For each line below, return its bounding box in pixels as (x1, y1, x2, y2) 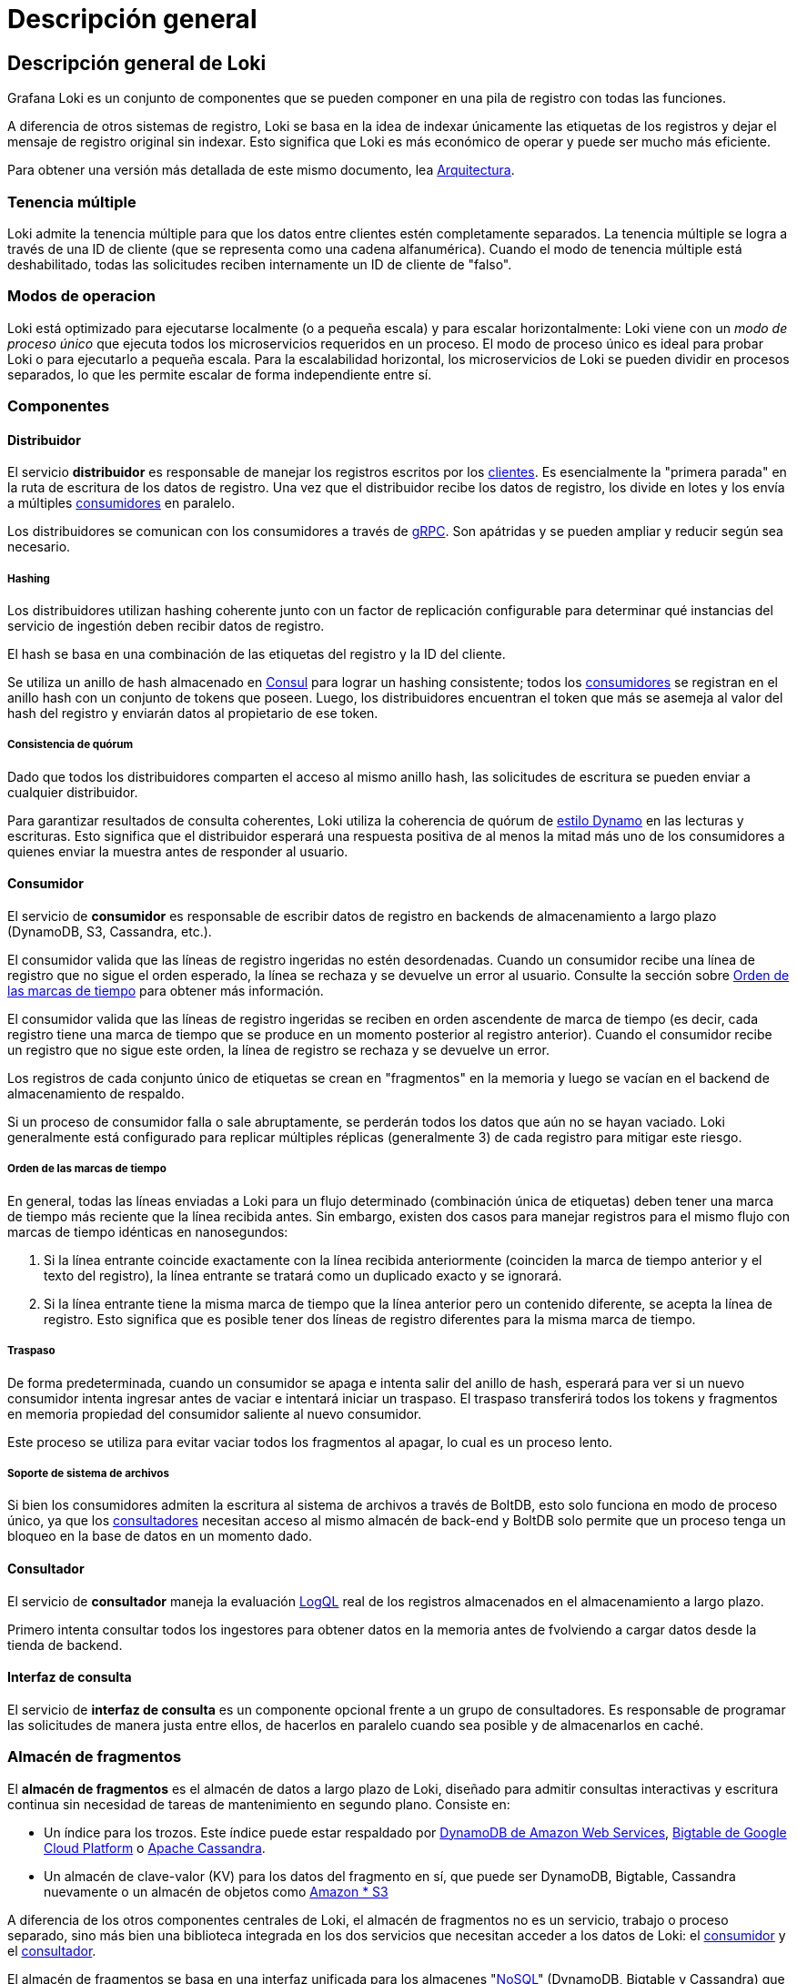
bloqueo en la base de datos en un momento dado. (7, 1528, 313, 1544)
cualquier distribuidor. (7, 784, 138, 800)
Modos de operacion (7, 287, 156, 306)
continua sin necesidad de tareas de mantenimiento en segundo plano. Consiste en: (7, 1796, 510, 1812)
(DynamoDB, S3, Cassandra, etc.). (7, 924, 212, 940)
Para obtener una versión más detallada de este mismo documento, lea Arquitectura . (7, 162, 515, 178)
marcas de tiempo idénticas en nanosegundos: (7, 1223, 288, 1240)
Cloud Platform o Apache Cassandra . (44, 1839, 266, 1856)
